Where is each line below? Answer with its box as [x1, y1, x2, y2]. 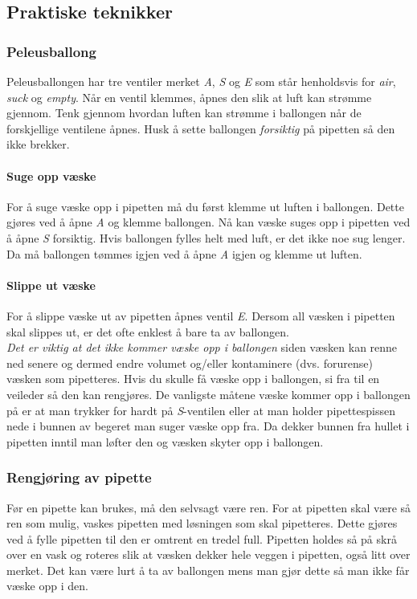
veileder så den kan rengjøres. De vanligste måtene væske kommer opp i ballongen [6, 385, 411, 402]
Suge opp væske [6, 167, 96, 184]
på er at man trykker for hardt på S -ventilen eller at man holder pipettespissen [6, 401, 396, 418]
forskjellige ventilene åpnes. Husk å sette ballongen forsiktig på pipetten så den [6, 120, 395, 137]
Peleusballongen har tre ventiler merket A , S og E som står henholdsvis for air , [6, 73, 396, 89]
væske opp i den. [6, 577, 88, 594]
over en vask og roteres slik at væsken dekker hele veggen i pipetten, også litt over [6, 546, 411, 563]
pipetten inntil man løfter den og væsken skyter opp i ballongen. [6, 433, 324, 450]
